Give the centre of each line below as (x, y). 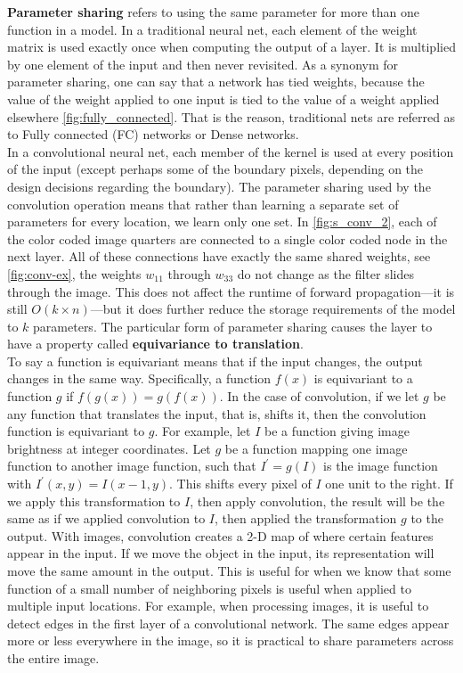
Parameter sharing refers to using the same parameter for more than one (214, 12)
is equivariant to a (363, 378)
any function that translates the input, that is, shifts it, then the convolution (217, 413)
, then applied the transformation (306, 518)
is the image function (381, 466)
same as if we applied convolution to (106, 518)
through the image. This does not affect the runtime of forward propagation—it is (231, 291)
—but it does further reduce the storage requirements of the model (273, 309)
